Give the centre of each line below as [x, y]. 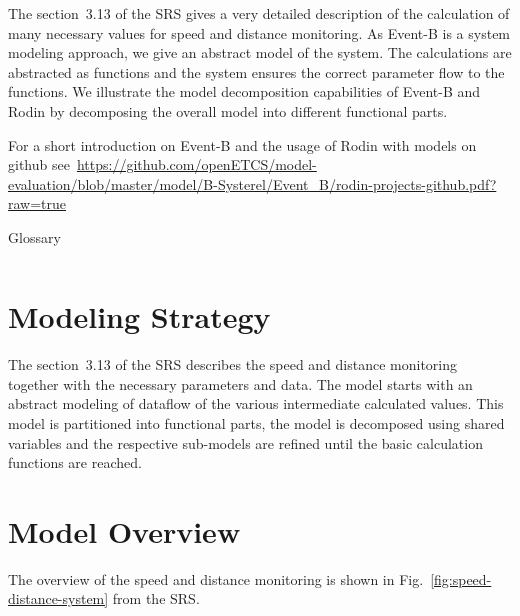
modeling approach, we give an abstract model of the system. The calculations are [260, 52]
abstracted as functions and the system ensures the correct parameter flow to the [256, 71]
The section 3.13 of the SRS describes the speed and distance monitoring [233, 364]
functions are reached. [75, 462]
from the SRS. [156, 598]
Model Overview [124, 530]
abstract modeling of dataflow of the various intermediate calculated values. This [256, 403]
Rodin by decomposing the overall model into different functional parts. [228, 110]
